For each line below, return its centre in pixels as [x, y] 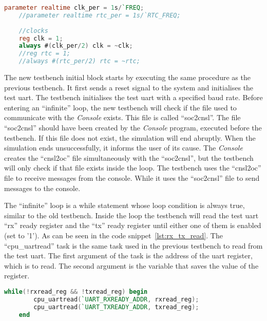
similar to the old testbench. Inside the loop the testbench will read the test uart [131, 215]
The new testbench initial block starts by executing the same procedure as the [127, 77]
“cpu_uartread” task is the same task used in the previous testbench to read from [133, 245]
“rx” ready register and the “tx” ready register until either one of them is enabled [133, 225]
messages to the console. [42, 188]
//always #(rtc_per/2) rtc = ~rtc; [79, 61]
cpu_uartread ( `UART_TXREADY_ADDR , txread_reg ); [116, 307]
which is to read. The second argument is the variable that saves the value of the [131, 265]
